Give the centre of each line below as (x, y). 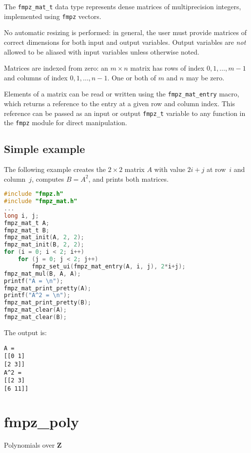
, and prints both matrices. (128, 179)
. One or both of (132, 77)
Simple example (45, 149)
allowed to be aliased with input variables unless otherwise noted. (102, 51)
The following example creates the (55, 169)
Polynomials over (29, 444)
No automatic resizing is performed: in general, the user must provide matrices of (125, 32)
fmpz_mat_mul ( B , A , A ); (42, 274)
